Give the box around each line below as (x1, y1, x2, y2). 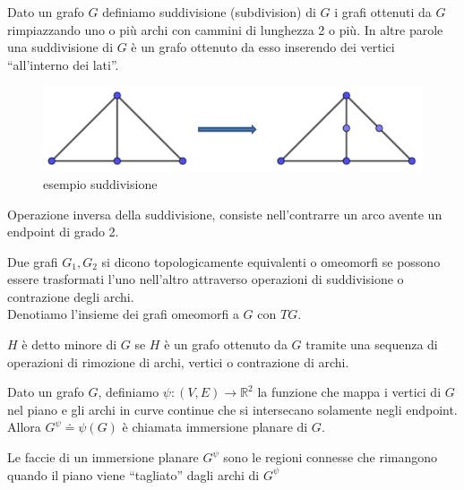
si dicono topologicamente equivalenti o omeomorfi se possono (101, 252, 441, 271)
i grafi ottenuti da (334, 3, 432, 21)
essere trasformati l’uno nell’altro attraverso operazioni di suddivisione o (7, 270, 404, 288)
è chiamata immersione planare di (122, 417, 308, 436)
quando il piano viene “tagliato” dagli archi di (7, 465, 260, 484)
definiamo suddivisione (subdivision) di (102, 3, 316, 21)
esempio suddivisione (43, 174, 158, 193)
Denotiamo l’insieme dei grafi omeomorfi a (7, 305, 239, 323)
